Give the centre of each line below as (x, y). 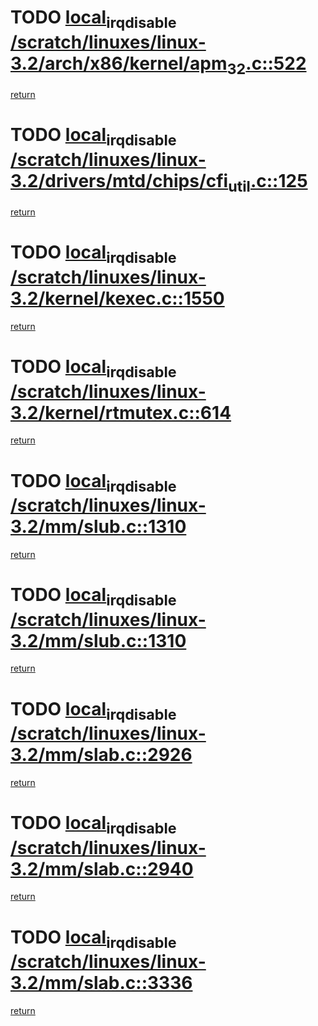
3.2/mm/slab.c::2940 (102, 868)
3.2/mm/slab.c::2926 (101, 755)
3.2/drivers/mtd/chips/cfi (119, 180)
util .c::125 (268, 182)
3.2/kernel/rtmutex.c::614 (121, 412)
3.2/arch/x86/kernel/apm (119, 63)
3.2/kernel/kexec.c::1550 (117, 298)
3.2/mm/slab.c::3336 (101, 983)
